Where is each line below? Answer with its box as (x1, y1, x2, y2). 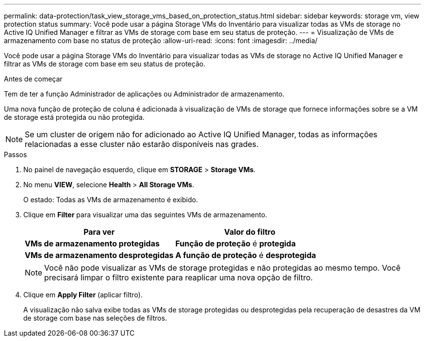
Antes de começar (4, 75, 63, 83)
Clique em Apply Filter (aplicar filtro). (23, 291, 143, 299)
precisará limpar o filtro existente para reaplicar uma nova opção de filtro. (44, 273, 313, 282)
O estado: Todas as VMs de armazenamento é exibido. (23, 195, 198, 204)
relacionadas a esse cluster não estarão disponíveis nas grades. (25, 139, 259, 149)
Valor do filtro (224, 227, 276, 237)
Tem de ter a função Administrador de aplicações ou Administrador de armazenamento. (4, 90, 285, 98)
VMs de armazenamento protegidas (25, 239, 160, 248)
